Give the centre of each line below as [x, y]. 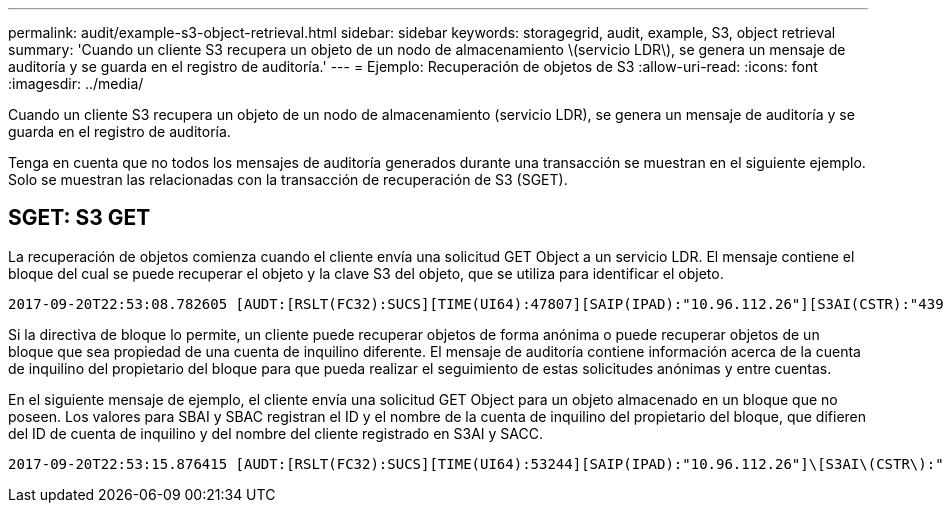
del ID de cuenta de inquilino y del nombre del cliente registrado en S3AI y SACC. [275, 433]
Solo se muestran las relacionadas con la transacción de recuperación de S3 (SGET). [288, 179]
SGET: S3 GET [79, 218]
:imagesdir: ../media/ [76, 83]
